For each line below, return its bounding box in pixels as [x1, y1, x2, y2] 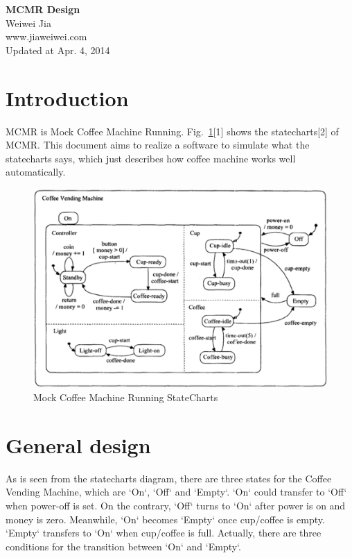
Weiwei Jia [6, 15, 51, 30]
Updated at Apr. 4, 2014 [6, 42, 110, 57]
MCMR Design [6, 2, 80, 16]
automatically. [6, 164, 66, 179]
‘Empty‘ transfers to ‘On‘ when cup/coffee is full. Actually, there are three [6, 525, 322, 540]
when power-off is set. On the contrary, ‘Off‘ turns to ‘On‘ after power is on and [6, 498, 346, 512]
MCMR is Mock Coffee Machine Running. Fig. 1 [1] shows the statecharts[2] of [6, 124, 339, 138]
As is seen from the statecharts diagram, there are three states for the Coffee [6, 471, 332, 485]
